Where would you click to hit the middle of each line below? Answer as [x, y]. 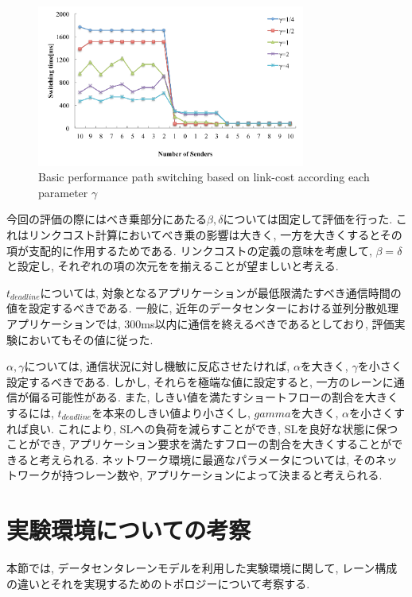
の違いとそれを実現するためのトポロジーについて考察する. [158, 583]
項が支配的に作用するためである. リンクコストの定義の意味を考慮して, [189, 250]
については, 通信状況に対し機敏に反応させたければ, [157, 366]
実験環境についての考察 [129, 530]
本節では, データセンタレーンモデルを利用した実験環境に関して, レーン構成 [202, 568]
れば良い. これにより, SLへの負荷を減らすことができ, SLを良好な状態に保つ [202, 428]
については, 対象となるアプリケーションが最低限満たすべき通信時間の [221, 292]
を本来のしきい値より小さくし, [171, 412]
